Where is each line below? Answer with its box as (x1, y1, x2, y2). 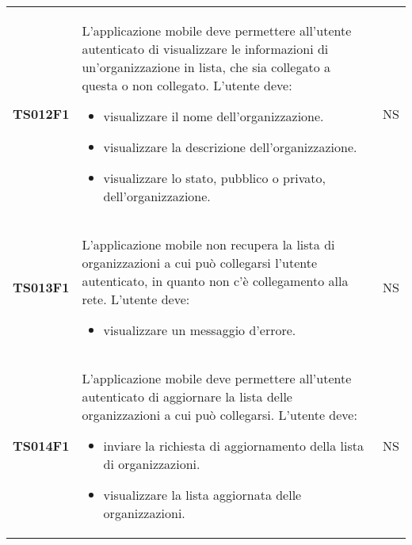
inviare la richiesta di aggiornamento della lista (103, 436, 364, 455)
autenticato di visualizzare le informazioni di (82, 40, 329, 58)
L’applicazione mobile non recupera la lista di (82, 235, 335, 253)
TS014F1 (13, 436, 70, 455)
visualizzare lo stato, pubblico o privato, (103, 169, 326, 187)
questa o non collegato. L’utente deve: (82, 76, 292, 94)
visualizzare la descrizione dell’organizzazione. (103, 138, 357, 156)
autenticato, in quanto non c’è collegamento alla (82, 272, 349, 290)
